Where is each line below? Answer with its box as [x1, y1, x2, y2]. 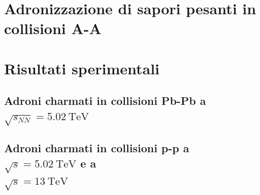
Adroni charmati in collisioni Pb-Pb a [4, 93, 206, 108]
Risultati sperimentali [4, 58, 160, 78]
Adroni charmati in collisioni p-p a [4, 140, 189, 156]
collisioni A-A [4, 18, 102, 39]
